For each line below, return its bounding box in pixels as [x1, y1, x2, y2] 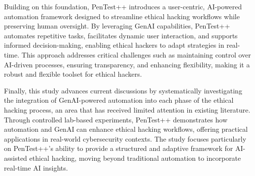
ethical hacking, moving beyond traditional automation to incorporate [29, 152, 241, 163]
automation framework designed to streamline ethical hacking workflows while [4, 11, 240, 21]
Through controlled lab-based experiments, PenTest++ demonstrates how [4, 114, 228, 124]
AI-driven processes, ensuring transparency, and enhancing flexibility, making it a [4, 59, 250, 69]
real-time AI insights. [4, 162, 68, 173]
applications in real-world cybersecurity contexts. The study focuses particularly [4, 133, 247, 144]
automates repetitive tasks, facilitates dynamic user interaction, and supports [4, 30, 238, 40]
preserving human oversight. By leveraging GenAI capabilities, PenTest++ [4, 21, 230, 31]
